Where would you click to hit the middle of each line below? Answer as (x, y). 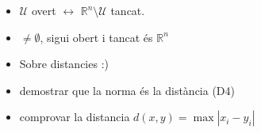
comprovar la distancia (75, 117)
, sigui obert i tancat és (96, 37)
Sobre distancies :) (64, 64)
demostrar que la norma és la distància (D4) (127, 90)
